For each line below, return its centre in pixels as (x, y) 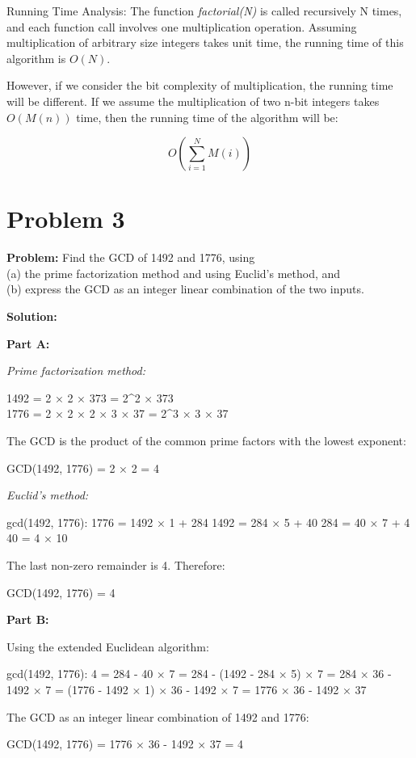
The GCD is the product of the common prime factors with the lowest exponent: (206, 441)
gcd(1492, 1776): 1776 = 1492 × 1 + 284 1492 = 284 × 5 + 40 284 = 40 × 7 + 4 (208, 522)
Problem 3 (66, 219)
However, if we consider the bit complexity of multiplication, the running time (200, 85)
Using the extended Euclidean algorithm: (108, 646)
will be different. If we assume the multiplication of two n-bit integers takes (193, 101)
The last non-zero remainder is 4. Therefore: (116, 565)
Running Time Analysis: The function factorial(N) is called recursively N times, (204, 11)
